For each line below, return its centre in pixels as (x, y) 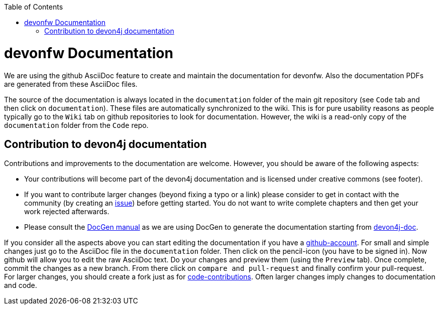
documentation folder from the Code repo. (76, 125)
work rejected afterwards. (67, 212)
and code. (21, 285)
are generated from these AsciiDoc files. (71, 84)
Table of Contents (34, 7)
